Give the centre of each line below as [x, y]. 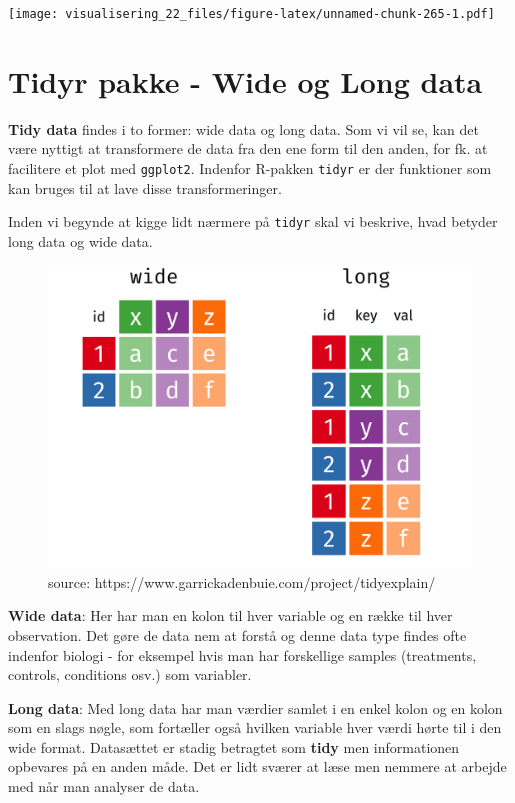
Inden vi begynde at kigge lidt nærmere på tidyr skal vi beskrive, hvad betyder [253, 221]
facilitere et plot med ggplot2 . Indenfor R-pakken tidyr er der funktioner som [250, 167]
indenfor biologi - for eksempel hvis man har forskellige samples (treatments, [242, 654]
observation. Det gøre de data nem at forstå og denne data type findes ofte [237, 634]
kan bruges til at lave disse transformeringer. [145, 187]
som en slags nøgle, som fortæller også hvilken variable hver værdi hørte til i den [255, 727]
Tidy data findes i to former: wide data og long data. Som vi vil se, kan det [243, 128]
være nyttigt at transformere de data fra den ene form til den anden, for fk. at [248, 148]
